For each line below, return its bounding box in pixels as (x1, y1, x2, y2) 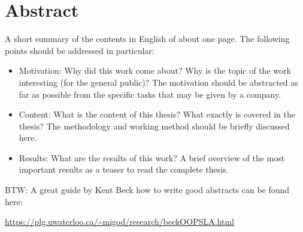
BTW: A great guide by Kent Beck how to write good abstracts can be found (5, 183, 290, 196)
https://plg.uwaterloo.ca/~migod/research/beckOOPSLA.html (5, 215, 234, 228)
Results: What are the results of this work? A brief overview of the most (19, 151, 285, 164)
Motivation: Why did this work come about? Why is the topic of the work (19, 64, 291, 77)
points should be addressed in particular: (5, 44, 154, 56)
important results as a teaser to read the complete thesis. (19, 163, 229, 176)
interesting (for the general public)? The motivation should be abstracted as (19, 76, 298, 88)
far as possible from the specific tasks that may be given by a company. (19, 88, 281, 100)
